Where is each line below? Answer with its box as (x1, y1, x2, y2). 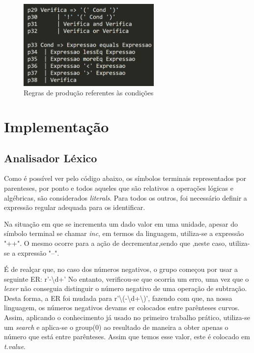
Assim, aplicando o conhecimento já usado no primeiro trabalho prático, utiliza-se (4, 312, 250, 323)
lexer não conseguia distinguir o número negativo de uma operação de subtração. (4, 283, 247, 294)
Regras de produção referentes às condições (24, 88, 154, 98)
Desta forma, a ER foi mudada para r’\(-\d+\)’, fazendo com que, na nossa (4, 293, 232, 303)
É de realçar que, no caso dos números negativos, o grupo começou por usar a (4, 264, 238, 274)
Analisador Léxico (4, 150, 97, 165)
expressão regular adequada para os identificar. (4, 202, 145, 212)
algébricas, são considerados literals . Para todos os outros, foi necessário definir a (4, 192, 247, 203)
